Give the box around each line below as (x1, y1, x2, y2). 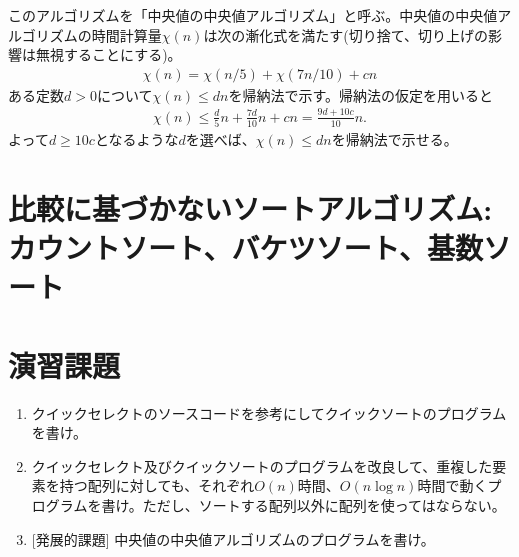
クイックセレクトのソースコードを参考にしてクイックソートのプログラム (31, 402, 507, 423)
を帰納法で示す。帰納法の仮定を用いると (228, 84, 494, 105)
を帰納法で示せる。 (331, 129, 458, 150)
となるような (94, 129, 179, 150)
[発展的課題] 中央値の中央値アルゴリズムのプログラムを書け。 (31, 528, 435, 549)
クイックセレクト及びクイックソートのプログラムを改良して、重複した (31, 455, 493, 476)
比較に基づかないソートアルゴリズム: (8, 187, 493, 228)
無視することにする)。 (35, 44, 182, 65)
